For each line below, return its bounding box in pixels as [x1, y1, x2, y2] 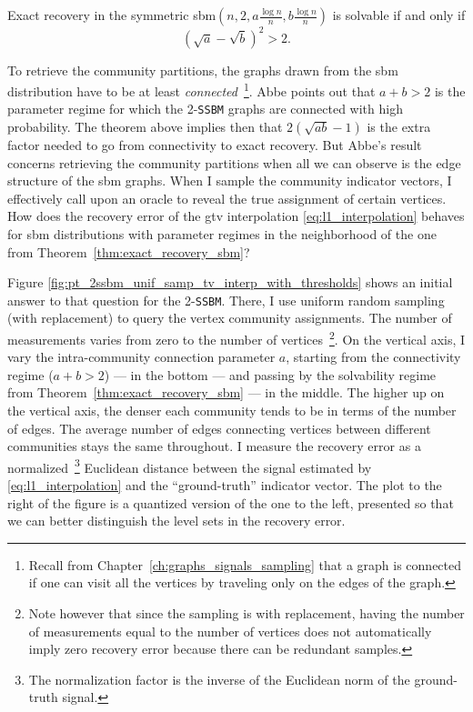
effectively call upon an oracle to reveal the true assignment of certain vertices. [7, 188, 447, 207]
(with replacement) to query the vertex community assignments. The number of [7, 308, 452, 327]
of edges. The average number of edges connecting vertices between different [7, 418, 431, 437]
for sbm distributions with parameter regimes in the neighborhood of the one [7, 224, 437, 243]
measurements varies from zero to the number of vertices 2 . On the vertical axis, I [7, 327, 466, 348]
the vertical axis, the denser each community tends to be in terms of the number [7, 401, 457, 420]
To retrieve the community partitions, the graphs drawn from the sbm [7, 60, 398, 79]
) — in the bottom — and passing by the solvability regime [104, 365, 437, 384]
